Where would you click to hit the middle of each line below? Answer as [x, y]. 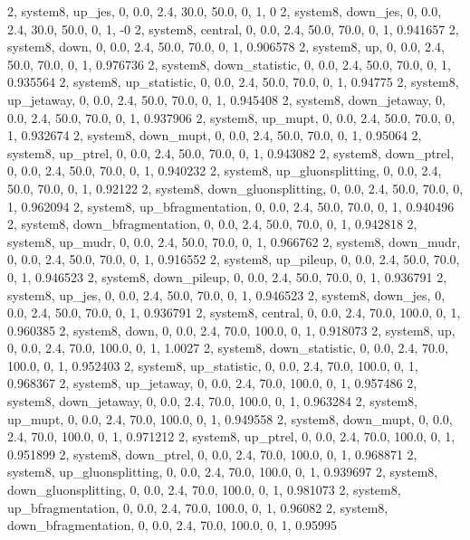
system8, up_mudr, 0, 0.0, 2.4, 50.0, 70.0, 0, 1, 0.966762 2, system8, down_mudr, [234, 241]
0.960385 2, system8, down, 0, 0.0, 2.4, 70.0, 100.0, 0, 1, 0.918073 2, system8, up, [231, 330]
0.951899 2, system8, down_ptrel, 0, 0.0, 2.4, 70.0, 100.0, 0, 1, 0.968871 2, [212, 454]
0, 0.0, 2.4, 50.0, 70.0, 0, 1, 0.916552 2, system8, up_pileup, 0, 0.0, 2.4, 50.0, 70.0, [234, 259]
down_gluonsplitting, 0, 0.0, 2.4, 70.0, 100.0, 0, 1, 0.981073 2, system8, [204, 490]
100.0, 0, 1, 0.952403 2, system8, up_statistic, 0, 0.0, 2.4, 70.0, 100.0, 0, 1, [213, 365]
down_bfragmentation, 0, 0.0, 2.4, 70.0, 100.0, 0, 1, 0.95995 [173, 525]
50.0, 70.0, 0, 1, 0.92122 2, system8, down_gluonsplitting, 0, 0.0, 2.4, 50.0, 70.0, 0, [235, 188]
